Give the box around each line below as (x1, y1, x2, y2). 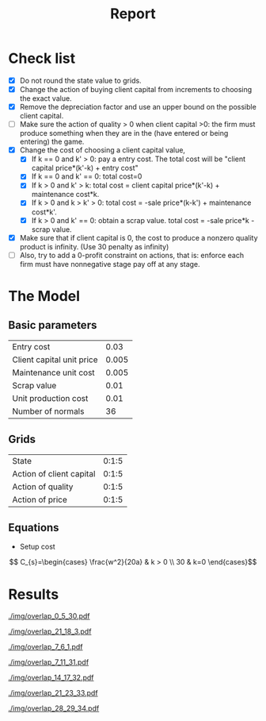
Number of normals (12, 406, 85, 417)
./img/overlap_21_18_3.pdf (8, 627, 92, 636)
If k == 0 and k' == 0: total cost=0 (31, 172, 142, 181)
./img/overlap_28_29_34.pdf (8, 704, 100, 713)
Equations (8, 521, 59, 534)
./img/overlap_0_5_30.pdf (8, 611, 90, 621)
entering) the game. (19, 137, 85, 147)
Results (8, 585, 59, 603)
